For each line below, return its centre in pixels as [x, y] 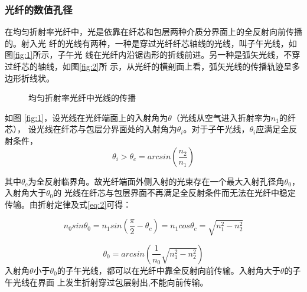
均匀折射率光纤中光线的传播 [82, 98]
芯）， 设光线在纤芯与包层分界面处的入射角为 [91, 129]
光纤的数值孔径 [39, 9]
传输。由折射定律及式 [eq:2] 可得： [68, 204]
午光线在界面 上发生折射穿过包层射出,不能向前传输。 [107, 282]
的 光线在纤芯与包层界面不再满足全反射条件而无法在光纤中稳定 [174, 193]
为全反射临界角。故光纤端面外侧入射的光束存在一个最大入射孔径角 [156, 181]
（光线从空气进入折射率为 [221, 117]
